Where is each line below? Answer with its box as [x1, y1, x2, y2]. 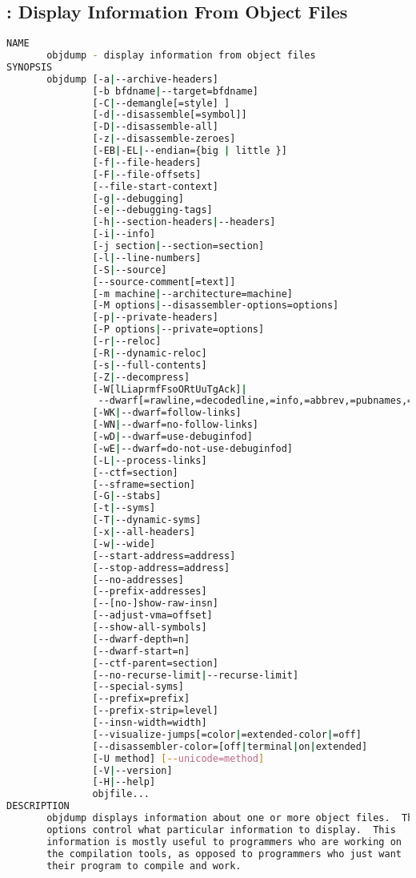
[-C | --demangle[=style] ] [92, 97, 230, 109]
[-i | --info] [92, 228, 156, 240]
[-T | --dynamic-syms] [92, 514, 202, 526]
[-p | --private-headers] [92, 312, 218, 324]
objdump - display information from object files [46, 50, 316, 62]
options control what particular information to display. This [46, 824, 396, 836]
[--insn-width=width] [92, 717, 207, 729]
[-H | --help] [92, 776, 156, 788]
